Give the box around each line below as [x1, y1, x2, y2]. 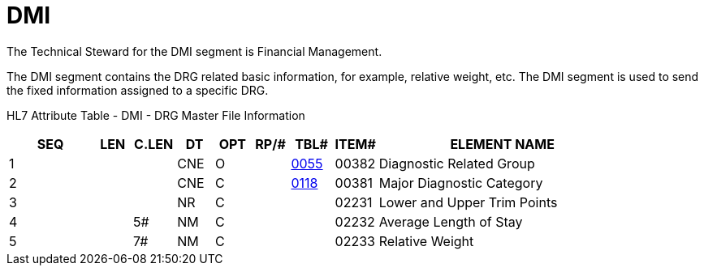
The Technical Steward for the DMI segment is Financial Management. [6, 44, 382, 58]
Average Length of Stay [378, 213, 523, 230]
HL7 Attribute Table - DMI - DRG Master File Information [6, 108, 305, 122]
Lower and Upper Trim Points [378, 193, 558, 210]
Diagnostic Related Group [378, 155, 535, 172]
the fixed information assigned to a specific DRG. [6, 83, 269, 97]
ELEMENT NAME [450, 135, 555, 152]
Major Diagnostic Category [378, 174, 543, 191]
